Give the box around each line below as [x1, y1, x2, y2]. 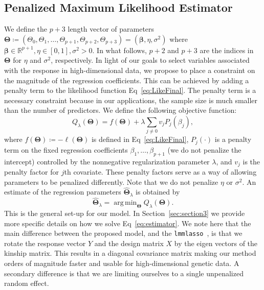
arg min [114, 199, 137, 207]
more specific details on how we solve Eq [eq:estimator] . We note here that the [4, 217, 251, 228]
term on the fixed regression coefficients [4, 144, 128, 155]
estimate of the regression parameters [4, 186, 121, 197]
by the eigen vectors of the [174, 237, 258, 248]
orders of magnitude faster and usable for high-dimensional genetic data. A [4, 258, 239, 269]
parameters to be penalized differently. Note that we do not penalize [4, 176, 218, 187]
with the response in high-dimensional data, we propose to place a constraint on [4, 64, 255, 75]
